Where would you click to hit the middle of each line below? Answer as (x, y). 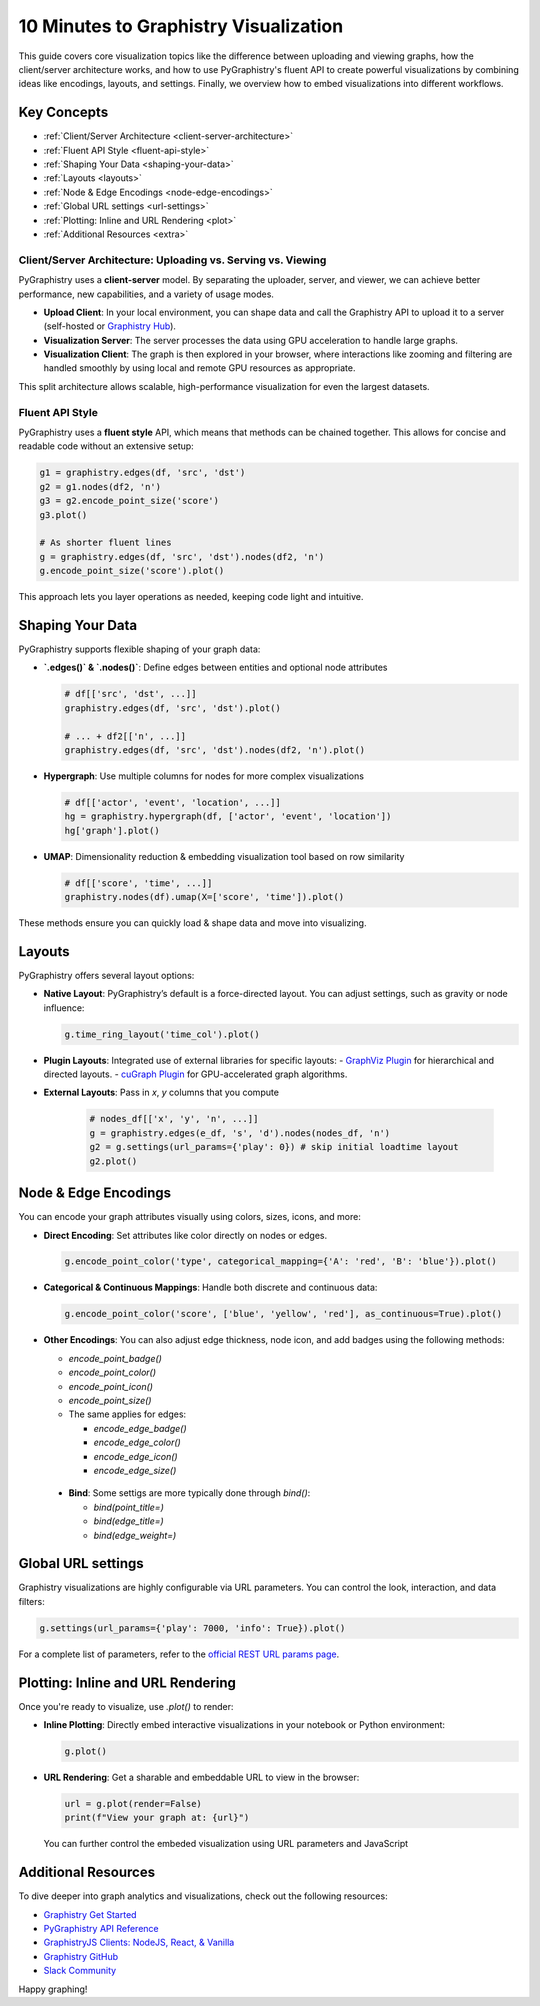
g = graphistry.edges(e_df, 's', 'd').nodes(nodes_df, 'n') (240, 1133)
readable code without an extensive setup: (106, 446)
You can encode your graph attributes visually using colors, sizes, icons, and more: (190, 1217)
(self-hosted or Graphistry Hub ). (110, 326)
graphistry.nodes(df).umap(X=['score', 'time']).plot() (204, 897)
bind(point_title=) (128, 1507)
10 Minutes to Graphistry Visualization (181, 26)
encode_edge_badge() (140, 1428)
